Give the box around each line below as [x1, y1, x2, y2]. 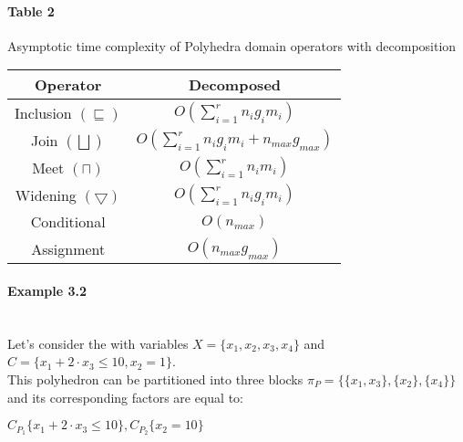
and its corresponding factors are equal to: [7, 387, 244, 406]
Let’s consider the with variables [7, 333, 189, 353]
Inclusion [15, 101, 72, 123]
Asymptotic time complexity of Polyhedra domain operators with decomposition [7, 36, 457, 55]
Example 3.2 [7, 280, 87, 300]
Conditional [30, 211, 106, 233]
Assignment [31, 237, 106, 259]
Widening [15, 184, 77, 205]
